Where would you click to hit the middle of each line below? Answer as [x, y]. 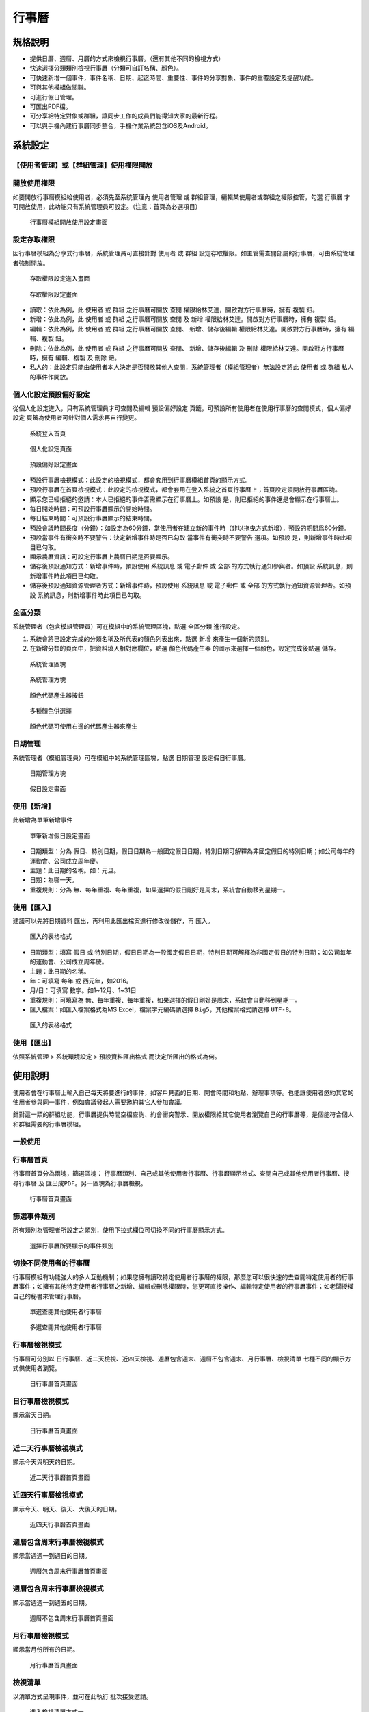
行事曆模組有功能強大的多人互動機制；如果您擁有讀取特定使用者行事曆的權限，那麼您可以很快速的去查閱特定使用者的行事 [183, 1276]
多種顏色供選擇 [51, 711]
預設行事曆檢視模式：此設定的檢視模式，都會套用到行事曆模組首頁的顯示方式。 [140, 480]
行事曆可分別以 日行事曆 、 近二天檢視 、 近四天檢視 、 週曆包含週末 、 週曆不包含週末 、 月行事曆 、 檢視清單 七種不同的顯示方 [182, 1359]
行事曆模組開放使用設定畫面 [69, 222]
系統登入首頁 [48, 433]
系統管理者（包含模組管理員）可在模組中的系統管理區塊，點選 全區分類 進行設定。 [128, 626]
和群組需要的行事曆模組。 [49, 1124]
